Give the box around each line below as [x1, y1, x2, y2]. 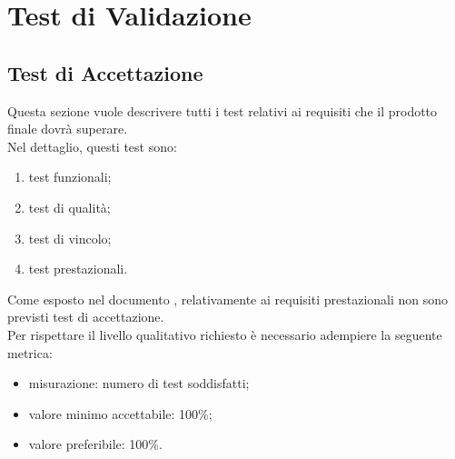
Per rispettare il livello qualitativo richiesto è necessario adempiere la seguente [7, 324, 442, 344]
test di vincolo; [28, 228, 112, 247]
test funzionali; [28, 167, 112, 186]
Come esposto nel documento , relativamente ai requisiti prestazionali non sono [7, 289, 449, 308]
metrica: [7, 343, 53, 362]
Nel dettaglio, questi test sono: [7, 136, 177, 155]
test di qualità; [28, 197, 111, 216]
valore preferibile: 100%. [28, 434, 163, 454]
